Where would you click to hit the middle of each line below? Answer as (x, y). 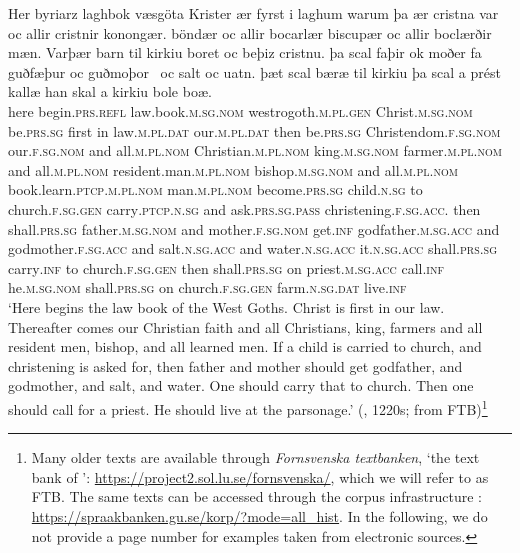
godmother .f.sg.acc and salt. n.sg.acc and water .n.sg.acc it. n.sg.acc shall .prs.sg (253, 248)
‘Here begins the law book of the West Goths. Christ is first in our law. (226, 306)
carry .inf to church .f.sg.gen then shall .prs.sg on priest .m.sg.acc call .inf (226, 267)
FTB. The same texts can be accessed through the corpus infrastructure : (256, 496)
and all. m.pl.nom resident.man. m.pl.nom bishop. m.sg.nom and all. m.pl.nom (233, 169)
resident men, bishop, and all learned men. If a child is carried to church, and (245, 346)
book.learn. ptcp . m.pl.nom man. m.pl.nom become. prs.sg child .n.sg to (215, 189)
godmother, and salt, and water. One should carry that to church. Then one (241, 385)
